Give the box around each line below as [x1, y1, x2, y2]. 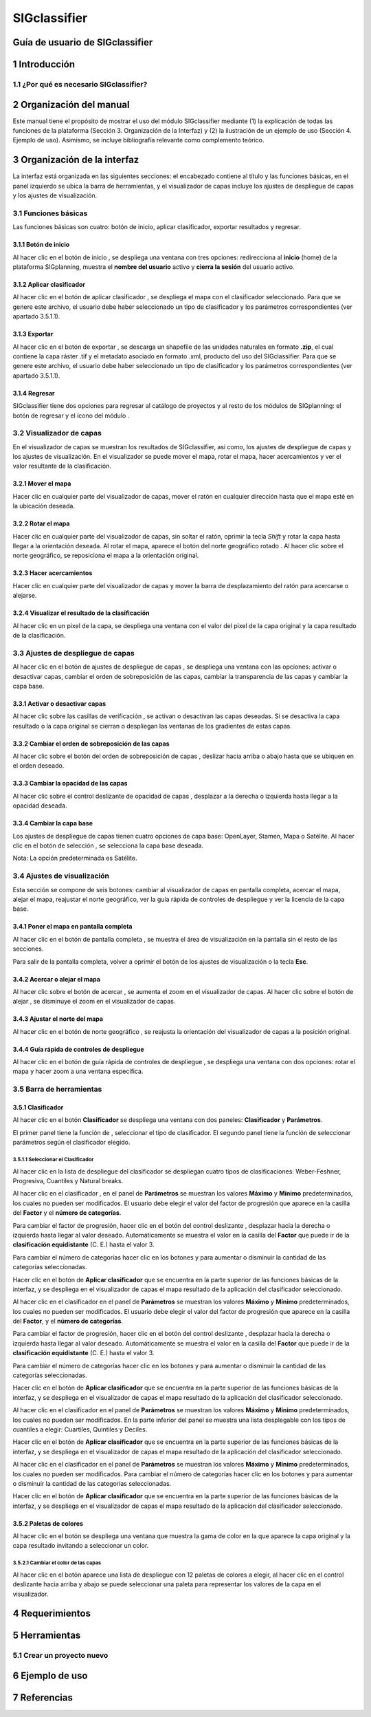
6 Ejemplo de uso [12, 1670, 88, 1682]
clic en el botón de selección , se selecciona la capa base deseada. [12, 841, 204, 850]
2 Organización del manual [12, 98, 130, 110]
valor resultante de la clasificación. [12, 462, 111, 471]
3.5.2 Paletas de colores [12, 1519, 84, 1527]
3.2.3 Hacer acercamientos [12, 569, 93, 577]
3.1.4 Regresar [12, 389, 55, 397]
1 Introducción [12, 58, 76, 70]
